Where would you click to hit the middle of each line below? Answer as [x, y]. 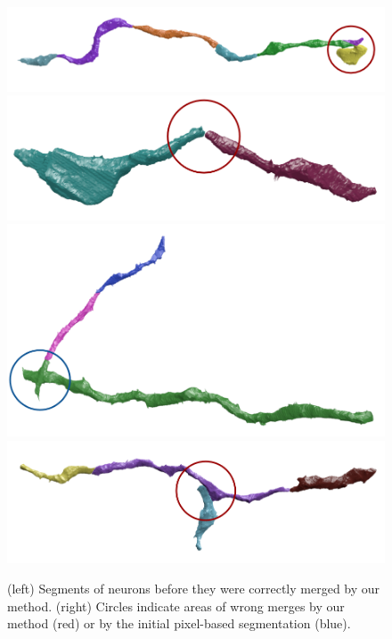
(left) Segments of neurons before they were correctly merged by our [194, 588]
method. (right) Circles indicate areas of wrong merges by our [176, 606]
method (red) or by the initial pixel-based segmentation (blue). [179, 623]
